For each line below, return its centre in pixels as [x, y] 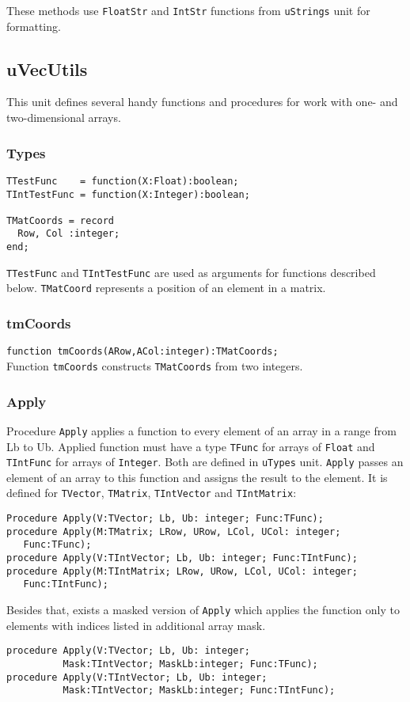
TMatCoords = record [61, 220]
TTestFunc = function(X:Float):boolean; [123, 181]
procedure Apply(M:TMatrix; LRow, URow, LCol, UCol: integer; [174, 531]
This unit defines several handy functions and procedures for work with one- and [202, 102]
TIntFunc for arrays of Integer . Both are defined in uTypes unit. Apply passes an [205, 462]
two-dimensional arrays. [64, 118]
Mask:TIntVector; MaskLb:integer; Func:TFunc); [190, 664]
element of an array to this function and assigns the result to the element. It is [197, 477]
